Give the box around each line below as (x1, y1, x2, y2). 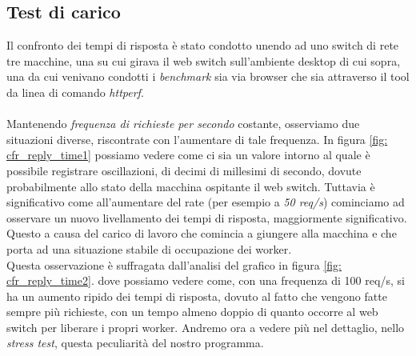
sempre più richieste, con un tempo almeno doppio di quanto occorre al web (6, 303, 378, 320)
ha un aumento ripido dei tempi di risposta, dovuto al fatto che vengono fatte (6, 287, 387, 304)
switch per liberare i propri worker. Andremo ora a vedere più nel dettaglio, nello (6, 318, 405, 335)
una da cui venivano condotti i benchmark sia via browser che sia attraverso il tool (6, 68, 410, 85)
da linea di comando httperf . (6, 83, 144, 100)
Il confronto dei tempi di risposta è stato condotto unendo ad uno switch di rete (6, 37, 399, 54)
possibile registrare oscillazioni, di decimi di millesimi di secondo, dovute (6, 162, 362, 178)
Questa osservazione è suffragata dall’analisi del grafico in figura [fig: (6, 256, 342, 273)
